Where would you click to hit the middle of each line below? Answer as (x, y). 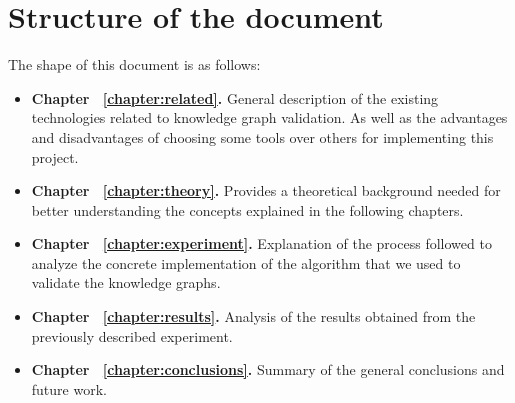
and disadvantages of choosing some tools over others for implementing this (262, 136)
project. (55, 156)
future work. (69, 388)
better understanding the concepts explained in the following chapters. (247, 209)
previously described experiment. (132, 335)
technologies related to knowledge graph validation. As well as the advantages (269, 117)
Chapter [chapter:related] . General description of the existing (235, 97)
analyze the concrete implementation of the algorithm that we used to (246, 262)
